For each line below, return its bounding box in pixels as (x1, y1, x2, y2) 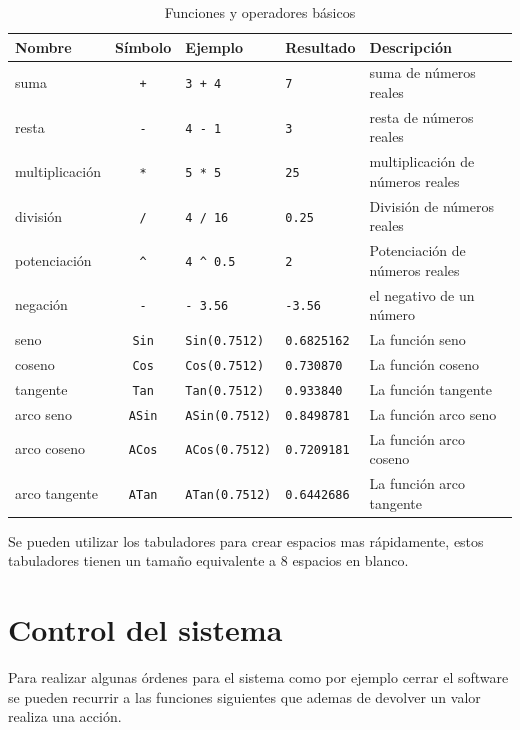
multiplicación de (369, 151, 475, 172)
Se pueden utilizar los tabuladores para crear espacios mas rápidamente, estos (8, 530, 484, 551)
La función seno (369, 329, 466, 350)
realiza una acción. (8, 706, 122, 727)
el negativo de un (369, 284, 475, 305)
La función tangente (369, 378, 492, 399)
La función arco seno (369, 403, 497, 424)
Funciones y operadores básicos (164, 2, 356, 22)
